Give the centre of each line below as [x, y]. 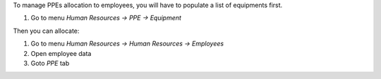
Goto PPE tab [50, 63]
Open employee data [61, 53]
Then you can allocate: [46, 31]
